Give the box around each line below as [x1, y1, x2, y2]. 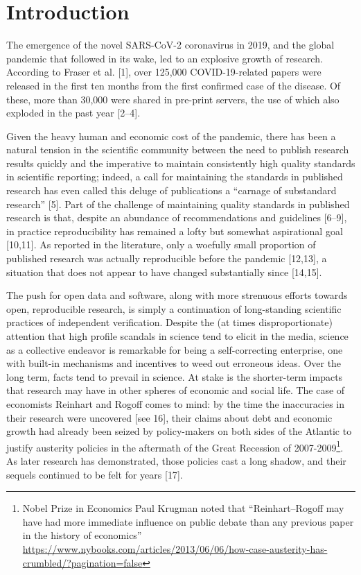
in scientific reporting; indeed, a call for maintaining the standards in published [6, 169, 343, 184]
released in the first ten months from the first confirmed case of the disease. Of [6, 78, 341, 92]
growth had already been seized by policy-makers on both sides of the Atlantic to [6, 424, 352, 438]
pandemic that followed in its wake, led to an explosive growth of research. [6, 51, 323, 65]
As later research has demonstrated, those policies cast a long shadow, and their [6, 454, 346, 467]
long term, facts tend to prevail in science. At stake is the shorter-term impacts [6, 369, 343, 384]
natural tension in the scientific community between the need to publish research [6, 142, 349, 157]
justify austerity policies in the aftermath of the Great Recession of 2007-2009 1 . [6, 438, 344, 454]
